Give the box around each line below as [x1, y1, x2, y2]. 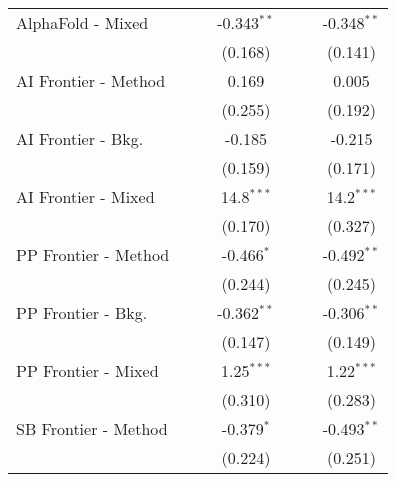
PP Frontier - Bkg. [16, 301, 148, 324]
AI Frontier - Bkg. [16, 127, 144, 150]
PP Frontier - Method [16, 243, 170, 266]
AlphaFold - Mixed [16, 11, 149, 34]
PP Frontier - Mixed [16, 359, 159, 382]
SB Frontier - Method [16, 417, 168, 440]
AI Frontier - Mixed [16, 185, 155, 208]
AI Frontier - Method [16, 69, 166, 92]
